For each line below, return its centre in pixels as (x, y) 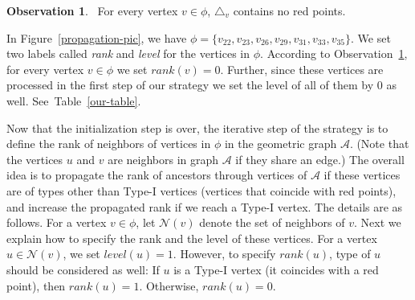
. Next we (378, 222)
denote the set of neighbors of (272, 222)
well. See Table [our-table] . (74, 100)
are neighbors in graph (163, 159)
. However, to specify (224, 254)
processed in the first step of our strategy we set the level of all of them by (190, 85)
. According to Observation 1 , (334, 53)
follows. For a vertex (57, 222)
